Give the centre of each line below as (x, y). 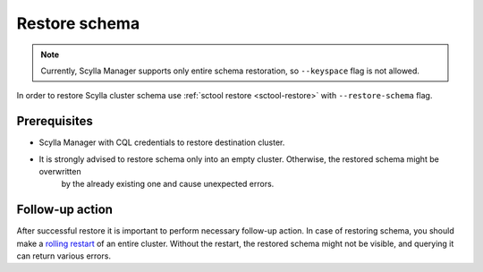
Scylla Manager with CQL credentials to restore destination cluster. (162, 142)
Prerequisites (55, 121)
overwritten (60, 172)
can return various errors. (64, 256)
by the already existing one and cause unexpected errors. (168, 184)
